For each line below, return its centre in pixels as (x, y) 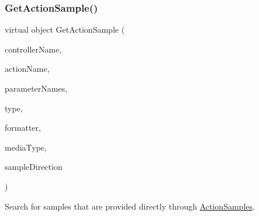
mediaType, (26, 147)
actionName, (27, 69)
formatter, (23, 128)
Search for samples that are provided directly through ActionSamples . (130, 206)
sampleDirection (34, 167)
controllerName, (33, 49)
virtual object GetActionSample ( (65, 29)
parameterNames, (36, 88)
